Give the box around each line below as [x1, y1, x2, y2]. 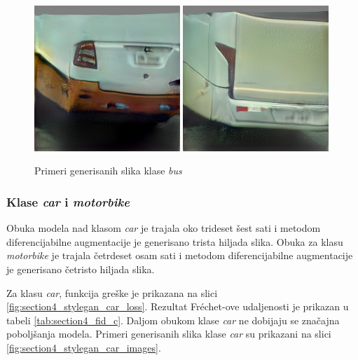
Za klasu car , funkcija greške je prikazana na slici [6, 285, 218, 300]
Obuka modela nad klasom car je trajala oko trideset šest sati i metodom [6, 221, 321, 235]
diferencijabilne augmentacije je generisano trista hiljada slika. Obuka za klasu [6, 234, 343, 249]
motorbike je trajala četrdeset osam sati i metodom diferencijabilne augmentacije [6, 248, 353, 263]
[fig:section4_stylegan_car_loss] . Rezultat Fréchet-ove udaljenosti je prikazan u [6, 299, 349, 314]
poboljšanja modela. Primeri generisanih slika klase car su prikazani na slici [6, 326, 331, 341]
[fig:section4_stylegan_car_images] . [6, 340, 161, 354]
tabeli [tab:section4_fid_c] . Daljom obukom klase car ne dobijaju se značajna [6, 312, 340, 327]
